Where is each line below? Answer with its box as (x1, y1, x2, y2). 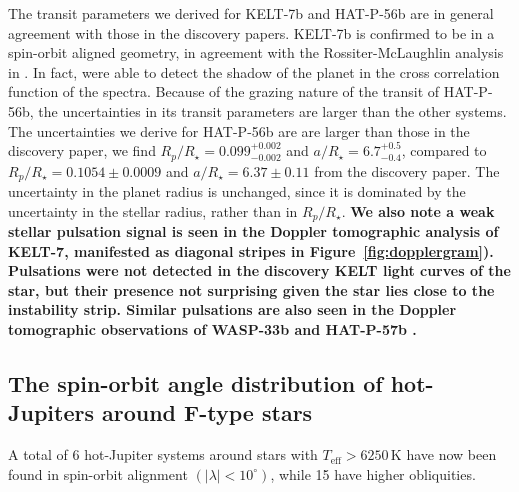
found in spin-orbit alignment (8, 463, 188, 484)
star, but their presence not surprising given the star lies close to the (8, 279, 495, 300)
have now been (406, 444, 497, 465)
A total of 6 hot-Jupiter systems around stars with (8, 444, 318, 465)
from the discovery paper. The (314, 160, 500, 181)
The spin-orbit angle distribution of (8, 368, 383, 399)
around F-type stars (101, 397, 313, 428)
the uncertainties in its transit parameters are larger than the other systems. (38, 100, 507, 121)
